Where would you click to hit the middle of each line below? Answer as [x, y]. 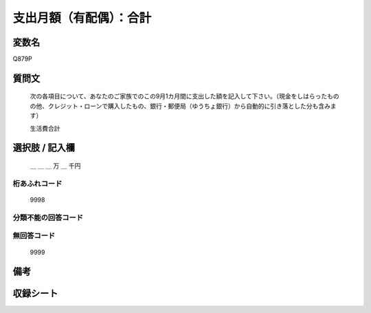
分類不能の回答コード [48, 217]
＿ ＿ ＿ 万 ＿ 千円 [55, 166]
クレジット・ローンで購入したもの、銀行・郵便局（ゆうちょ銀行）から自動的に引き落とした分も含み [189, 106]
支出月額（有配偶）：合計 [82, 18]
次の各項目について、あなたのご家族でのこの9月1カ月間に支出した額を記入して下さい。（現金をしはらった [179, 96]
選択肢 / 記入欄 [44, 148]
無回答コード [34, 236]
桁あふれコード [37, 184]
